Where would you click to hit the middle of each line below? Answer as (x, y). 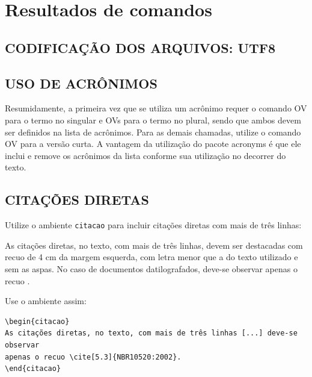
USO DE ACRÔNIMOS (81, 83)
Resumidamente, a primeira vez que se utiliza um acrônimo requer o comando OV (156, 108)
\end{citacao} (33, 369)
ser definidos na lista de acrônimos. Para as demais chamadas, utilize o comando (153, 132)
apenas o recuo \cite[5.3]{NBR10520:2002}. (93, 357)
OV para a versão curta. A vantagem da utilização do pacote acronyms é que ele (153, 144)
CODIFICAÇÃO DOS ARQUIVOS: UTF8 (140, 47)
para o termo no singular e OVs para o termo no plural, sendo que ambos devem (153, 120)
